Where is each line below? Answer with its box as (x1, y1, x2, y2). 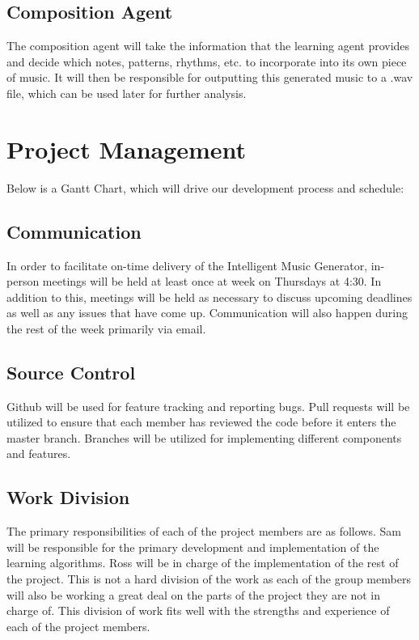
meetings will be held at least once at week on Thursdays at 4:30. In (42, 273, 382, 290)
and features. (6, 445, 71, 462)
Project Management (6, 132, 247, 165)
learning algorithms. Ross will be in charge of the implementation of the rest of (6, 554, 399, 571)
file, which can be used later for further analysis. (6, 84, 247, 101)
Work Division (6, 485, 130, 510)
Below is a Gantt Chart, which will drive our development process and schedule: (6, 179, 404, 196)
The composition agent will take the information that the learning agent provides (6, 37, 410, 54)
